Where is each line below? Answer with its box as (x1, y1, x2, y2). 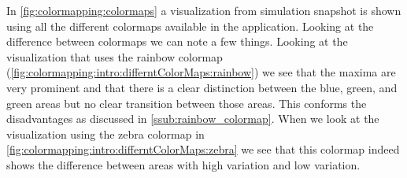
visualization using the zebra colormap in (6, 125, 205, 142)
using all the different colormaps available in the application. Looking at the (6, 17, 374, 34)
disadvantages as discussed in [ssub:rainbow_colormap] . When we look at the (6, 110, 379, 127)
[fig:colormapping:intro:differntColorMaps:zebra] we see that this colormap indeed (6, 141, 400, 158)
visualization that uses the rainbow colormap (6, 48, 223, 65)
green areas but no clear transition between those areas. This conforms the (6, 95, 367, 111)
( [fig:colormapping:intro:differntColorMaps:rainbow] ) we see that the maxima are (6, 64, 396, 80)
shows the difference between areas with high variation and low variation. (6, 156, 361, 172)
